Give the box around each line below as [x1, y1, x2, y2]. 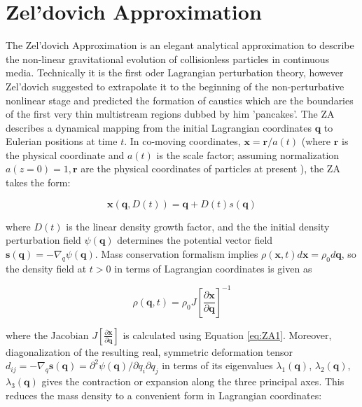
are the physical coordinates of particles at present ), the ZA [81, 161, 340, 176]
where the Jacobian [6, 327, 89, 342]
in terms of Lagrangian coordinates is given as [114, 261, 312, 275]
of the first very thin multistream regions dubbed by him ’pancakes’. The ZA [6, 106, 335, 121]
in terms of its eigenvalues [162, 358, 273, 373]
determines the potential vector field [117, 233, 273, 247]
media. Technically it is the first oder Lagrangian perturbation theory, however [6, 65, 344, 80]
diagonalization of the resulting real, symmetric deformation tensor [6, 344, 293, 359]
